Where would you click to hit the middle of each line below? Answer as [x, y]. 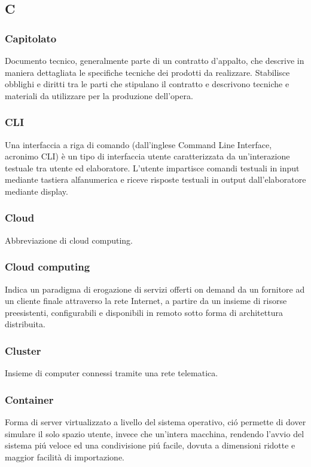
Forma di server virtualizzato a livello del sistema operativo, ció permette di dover [155, 422]
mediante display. [36, 191]
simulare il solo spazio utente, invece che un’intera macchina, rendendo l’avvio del [155, 433]
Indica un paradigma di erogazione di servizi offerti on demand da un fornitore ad [155, 289]
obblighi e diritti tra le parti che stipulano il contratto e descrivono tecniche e [147, 84]
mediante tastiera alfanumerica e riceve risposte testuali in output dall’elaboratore [155, 179]
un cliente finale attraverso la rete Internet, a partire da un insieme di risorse [146, 301]
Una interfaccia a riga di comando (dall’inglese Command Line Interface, [138, 144]
